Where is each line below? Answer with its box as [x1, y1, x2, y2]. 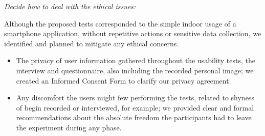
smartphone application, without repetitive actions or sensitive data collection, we [4, 28, 261, 39]
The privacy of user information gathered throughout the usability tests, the [16, 55, 256, 66]
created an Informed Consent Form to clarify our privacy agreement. [16, 75, 231, 86]
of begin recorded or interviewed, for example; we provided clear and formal [16, 102, 254, 113]
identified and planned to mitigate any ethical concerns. [4, 38, 179, 48]
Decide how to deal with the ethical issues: [4, 1, 136, 11]
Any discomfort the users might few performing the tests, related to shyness [16, 92, 254, 103]
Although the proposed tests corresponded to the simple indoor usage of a [4, 18, 236, 29]
